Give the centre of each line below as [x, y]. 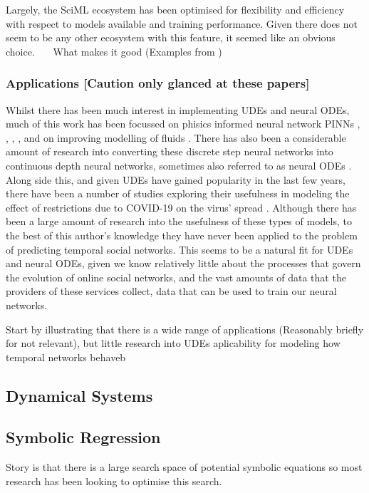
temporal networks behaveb [66, 357]
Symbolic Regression [83, 437]
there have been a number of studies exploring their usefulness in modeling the [178, 193]
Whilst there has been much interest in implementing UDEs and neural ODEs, [178, 109]
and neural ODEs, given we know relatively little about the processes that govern [183, 263]
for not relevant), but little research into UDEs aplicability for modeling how [173, 343]
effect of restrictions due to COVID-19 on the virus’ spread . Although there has [181, 207]
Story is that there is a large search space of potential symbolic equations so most [184, 467]
